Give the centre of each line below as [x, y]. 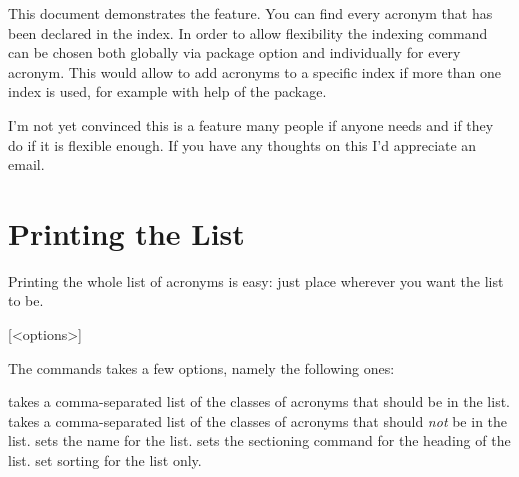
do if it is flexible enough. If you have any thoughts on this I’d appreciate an [242, 144]
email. [26, 164]
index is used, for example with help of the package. [167, 91]
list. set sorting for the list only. [105, 460]
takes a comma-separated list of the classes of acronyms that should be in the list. [259, 401]
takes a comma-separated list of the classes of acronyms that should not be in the [258, 420]
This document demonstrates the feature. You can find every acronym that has [250, 13]
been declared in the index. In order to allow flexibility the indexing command [248, 32]
